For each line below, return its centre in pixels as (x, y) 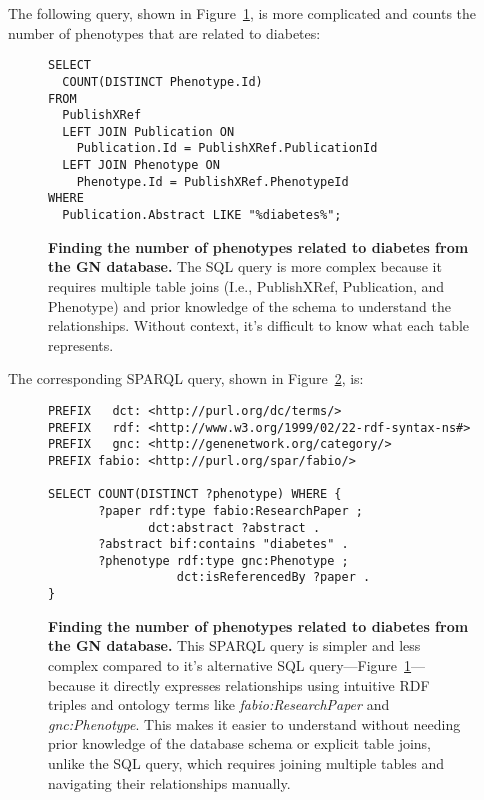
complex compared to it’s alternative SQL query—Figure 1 (230, 664)
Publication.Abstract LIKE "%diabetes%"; (202, 215)
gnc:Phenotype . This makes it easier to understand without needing (254, 723)
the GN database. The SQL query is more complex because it (245, 266)
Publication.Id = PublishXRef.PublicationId (227, 148)
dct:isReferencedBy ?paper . (273, 577)
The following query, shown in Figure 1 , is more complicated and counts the (242, 13)
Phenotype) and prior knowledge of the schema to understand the (249, 305)
